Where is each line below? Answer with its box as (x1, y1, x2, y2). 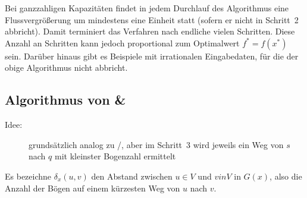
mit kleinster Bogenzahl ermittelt (54, 150, 176, 162)
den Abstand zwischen (91, 169, 173, 182)
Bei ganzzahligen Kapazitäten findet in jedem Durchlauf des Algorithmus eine (5, 2, 289, 14)
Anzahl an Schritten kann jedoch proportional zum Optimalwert (5, 36, 240, 49)
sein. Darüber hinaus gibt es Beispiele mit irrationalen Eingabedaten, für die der (5, 49, 299, 62)
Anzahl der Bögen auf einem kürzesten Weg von (5, 181, 180, 194)
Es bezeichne (5, 169, 52, 182)
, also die (270, 169, 302, 182)
